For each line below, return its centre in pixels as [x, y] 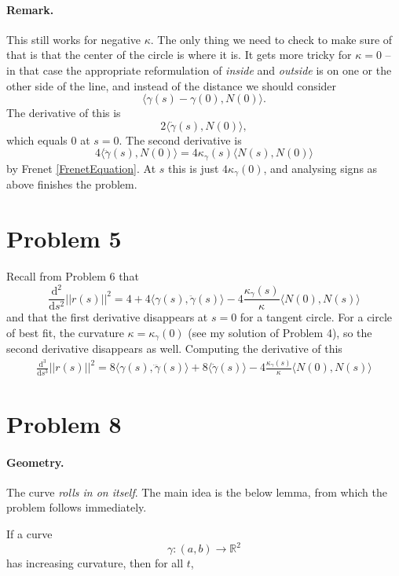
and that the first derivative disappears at [107, 317]
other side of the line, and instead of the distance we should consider [172, 85]
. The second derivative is [180, 139]
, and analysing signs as [320, 168]
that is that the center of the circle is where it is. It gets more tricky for [179, 55]
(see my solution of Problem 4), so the [280, 332]
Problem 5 [64, 238]
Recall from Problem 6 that [73, 275]
